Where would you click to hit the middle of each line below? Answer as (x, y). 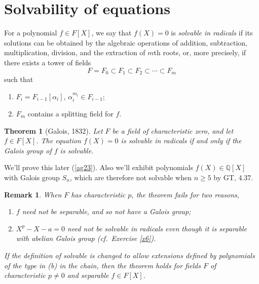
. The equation (59, 140)
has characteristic (98, 194)
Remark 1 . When (33, 194)
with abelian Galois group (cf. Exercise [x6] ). (86, 238)
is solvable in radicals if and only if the (181, 140)
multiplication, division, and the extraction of (75, 52)
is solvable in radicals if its (212, 33)
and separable (88, 275)
